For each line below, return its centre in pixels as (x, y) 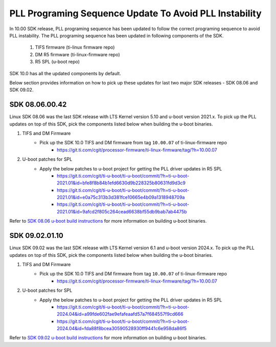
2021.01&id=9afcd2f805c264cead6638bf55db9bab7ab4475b (122, 211)
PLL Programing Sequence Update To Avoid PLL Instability (135, 13)
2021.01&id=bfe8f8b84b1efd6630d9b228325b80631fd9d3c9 (121, 183)
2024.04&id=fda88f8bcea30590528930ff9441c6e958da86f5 (122, 329)
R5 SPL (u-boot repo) (57, 62)
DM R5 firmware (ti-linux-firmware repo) (77, 54)
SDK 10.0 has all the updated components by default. (65, 73)
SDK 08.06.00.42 (38, 105)
